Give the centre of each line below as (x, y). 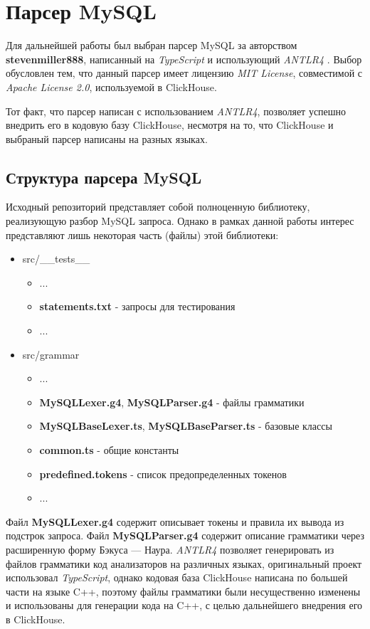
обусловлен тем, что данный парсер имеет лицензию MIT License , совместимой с (184, 73)
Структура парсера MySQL (104, 177)
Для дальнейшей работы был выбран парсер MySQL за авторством (152, 45)
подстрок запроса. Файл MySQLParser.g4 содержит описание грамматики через (185, 535)
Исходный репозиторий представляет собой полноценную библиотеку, (158, 207)
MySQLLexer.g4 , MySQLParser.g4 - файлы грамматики (172, 402)
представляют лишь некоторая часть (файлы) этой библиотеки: (142, 234)
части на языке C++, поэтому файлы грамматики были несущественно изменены (183, 591)
